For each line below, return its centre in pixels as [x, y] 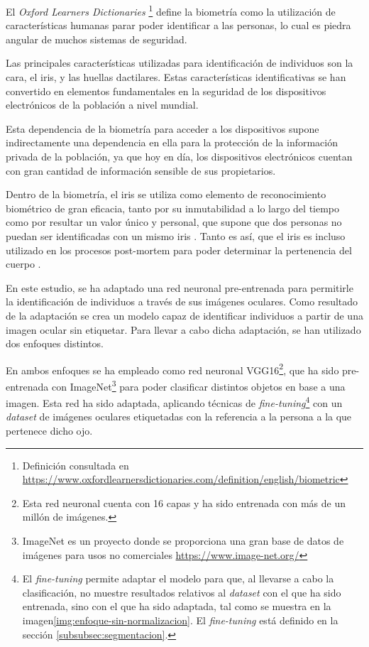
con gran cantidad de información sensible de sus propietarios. [141, 170]
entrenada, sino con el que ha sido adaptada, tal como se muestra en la [177, 606]
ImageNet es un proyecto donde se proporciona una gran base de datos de [183, 541]
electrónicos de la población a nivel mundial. [102, 105]
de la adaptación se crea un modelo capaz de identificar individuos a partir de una [184, 315]
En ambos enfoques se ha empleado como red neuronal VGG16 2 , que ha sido [172, 369]
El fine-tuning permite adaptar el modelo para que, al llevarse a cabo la [178, 578]
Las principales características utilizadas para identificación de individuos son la [180, 63]
